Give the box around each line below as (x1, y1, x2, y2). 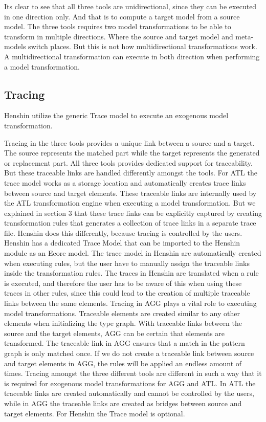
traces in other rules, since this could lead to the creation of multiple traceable (4, 287, 250, 298)
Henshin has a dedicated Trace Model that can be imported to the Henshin (4, 237, 240, 248)
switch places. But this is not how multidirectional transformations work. (28, 41, 257, 52)
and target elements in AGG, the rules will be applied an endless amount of (4, 358, 242, 368)
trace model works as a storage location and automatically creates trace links (4, 177, 246, 188)
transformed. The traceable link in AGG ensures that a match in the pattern (4, 338, 245, 348)
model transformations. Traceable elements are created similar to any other (4, 307, 240, 318)
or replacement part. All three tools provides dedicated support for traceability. (4, 157, 253, 168)
